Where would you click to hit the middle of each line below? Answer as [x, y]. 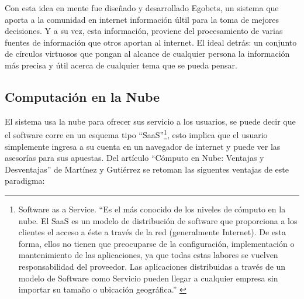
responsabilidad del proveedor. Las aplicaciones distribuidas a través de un [152, 266]
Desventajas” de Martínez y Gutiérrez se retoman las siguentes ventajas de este [147, 169]
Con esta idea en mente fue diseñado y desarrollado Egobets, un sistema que [142, 8]
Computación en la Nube [82, 96]
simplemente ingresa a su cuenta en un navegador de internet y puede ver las [143, 146]
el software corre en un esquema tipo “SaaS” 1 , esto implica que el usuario [136, 134]
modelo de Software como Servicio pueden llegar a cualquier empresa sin [148, 278]
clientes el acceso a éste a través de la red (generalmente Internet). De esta [152, 232]
